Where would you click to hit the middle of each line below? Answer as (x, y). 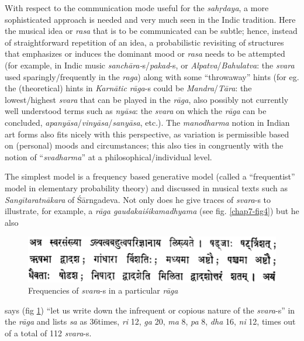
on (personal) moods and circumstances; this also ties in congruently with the (144, 145)
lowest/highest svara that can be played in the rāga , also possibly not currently (147, 99)
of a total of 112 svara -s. (48, 333)
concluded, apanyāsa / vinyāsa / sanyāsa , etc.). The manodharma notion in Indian (147, 122)
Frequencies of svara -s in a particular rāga (103, 290)
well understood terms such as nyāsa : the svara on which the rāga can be (136, 111)
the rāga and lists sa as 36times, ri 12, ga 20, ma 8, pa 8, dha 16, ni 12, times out (150, 321)
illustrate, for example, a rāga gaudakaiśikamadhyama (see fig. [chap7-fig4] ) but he (152, 211)
